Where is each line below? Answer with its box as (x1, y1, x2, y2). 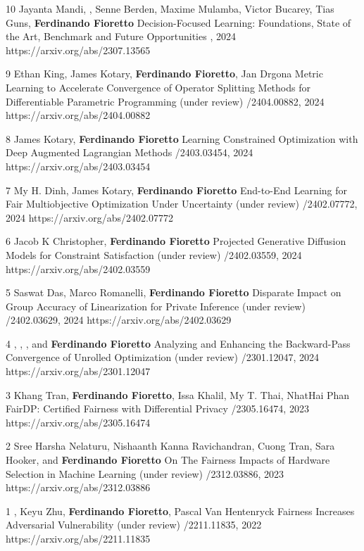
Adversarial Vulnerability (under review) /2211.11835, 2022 (6, 517, 262, 532)
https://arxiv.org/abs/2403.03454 (6, 158, 151, 173)
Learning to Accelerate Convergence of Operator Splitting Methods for (6, 80, 310, 94)
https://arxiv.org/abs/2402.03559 (6, 261, 151, 276)
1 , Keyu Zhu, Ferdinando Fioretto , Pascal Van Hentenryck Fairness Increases (6, 503, 355, 518)
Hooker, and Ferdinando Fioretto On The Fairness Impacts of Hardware (6, 452, 330, 467)
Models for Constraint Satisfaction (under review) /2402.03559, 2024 (6, 247, 302, 262)
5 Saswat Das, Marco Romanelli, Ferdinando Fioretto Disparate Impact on (6, 285, 341, 300)
